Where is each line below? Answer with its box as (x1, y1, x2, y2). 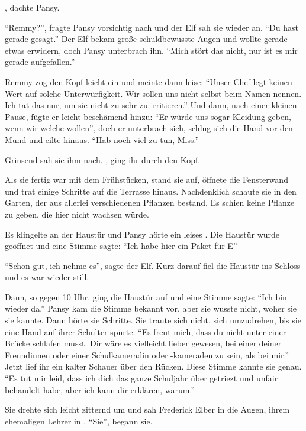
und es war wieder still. (5, 271, 89, 283)
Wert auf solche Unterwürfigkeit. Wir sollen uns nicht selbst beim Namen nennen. (5, 87, 302, 99)
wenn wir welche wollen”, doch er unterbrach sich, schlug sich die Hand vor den (5, 122, 293, 134)
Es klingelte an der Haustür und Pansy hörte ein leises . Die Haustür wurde (5, 228, 280, 240)
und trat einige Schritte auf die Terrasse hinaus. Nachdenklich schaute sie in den (5, 184, 297, 197)
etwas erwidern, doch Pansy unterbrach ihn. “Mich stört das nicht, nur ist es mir (5, 44, 298, 56)
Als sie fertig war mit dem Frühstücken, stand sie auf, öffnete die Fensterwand (5, 173, 288, 186)
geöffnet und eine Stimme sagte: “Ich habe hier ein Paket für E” (5, 239, 237, 252)
